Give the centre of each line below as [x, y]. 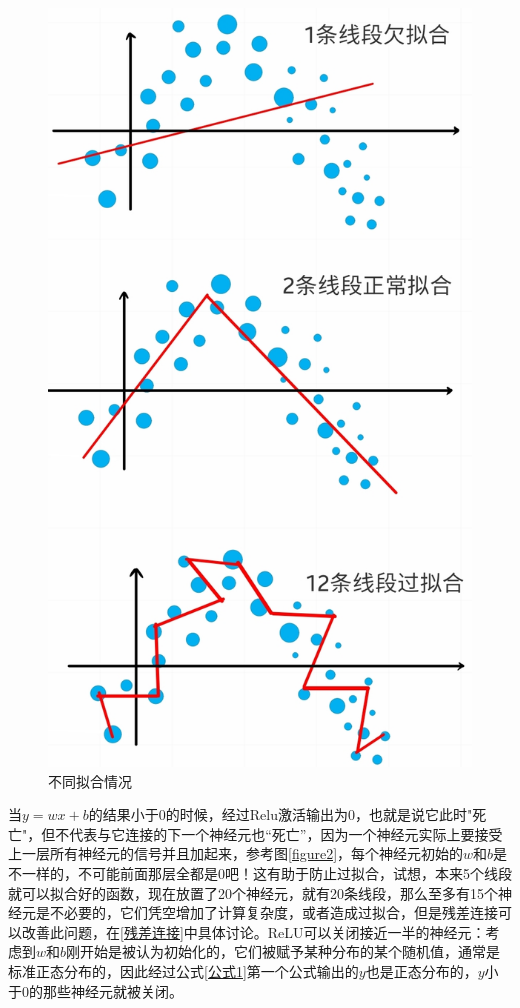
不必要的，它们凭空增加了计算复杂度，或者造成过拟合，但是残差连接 [273, 912]
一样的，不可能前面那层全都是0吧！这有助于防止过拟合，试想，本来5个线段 [266, 873]
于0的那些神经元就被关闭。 [95, 990]
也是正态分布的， [421, 970]
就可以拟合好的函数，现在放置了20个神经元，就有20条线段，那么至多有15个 [253, 892]
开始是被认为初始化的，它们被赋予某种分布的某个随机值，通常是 [290, 951]
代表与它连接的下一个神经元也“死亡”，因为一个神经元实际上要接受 [286, 833]
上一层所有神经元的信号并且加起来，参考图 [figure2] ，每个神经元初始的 [236, 853]
